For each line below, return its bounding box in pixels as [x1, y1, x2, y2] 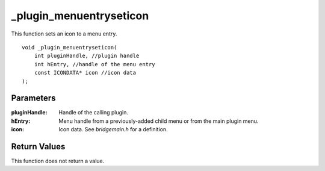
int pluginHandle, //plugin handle [34, 52, 140, 60]
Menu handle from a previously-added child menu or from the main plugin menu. [58, 117, 259, 125]
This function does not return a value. [11, 157, 105, 165]
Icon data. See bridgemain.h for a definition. [58, 126, 168, 133]
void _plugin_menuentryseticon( [22, 44, 117, 51]
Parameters [11, 93, 56, 104]
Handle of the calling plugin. [58, 109, 129, 116]
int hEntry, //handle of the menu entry [34, 61, 156, 67]
